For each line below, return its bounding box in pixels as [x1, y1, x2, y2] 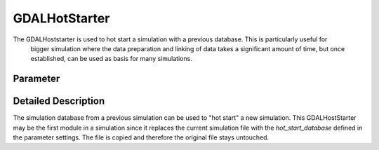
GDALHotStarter [13, 11, 110, 26]
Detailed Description [13, 95, 105, 107]
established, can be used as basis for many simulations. [30, 55, 192, 63]
